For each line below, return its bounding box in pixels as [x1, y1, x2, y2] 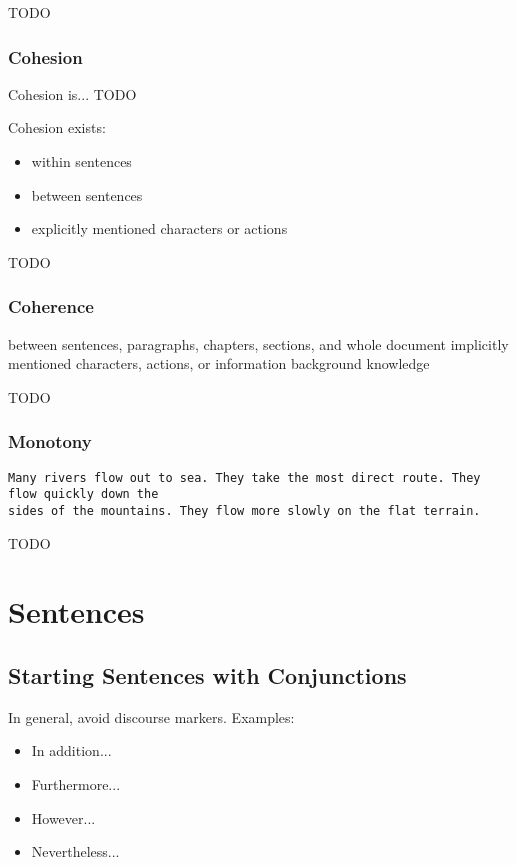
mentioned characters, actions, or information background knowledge [8, 353, 430, 374]
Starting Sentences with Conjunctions [8, 659, 407, 690]
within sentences [31, 151, 132, 171]
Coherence [8, 294, 94, 319]
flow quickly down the [8, 487, 159, 502]
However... [31, 807, 96, 828]
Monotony [8, 429, 92, 454]
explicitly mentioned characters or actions [31, 218, 288, 239]
